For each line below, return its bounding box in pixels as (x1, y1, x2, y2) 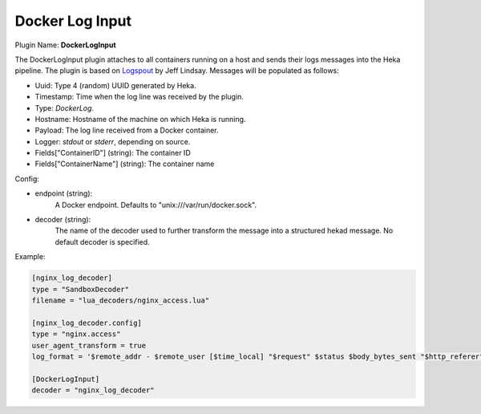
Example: (14, 252, 46, 262)
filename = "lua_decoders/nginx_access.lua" (31, 295, 210, 305)
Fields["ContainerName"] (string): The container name (34, 159, 215, 168)
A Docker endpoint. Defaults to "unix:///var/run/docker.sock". (55, 200, 257, 209)
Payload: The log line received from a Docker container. (34, 125, 220, 136)
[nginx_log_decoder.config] (31, 318, 142, 327)
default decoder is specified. (55, 237, 150, 246)
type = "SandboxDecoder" (31, 285, 130, 294)
